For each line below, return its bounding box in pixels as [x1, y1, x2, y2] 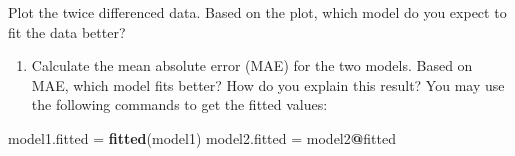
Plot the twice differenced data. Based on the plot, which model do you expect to [8, 2, 507, 22]
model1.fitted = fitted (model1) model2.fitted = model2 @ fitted [8, 127, 396, 148]
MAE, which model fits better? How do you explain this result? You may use [31, 74, 505, 95]
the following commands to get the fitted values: [31, 94, 328, 115]
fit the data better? [8, 21, 126, 42]
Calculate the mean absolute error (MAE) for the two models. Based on [31, 55, 473, 76]
